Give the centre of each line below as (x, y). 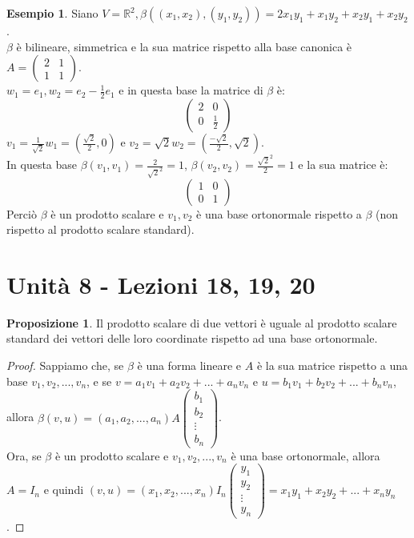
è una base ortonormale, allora (305, 455)
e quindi (64, 490)
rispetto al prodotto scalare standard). (100, 229)
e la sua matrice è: (343, 165)
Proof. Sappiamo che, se (65, 365)
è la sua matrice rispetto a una (332, 365)
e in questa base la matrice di (191, 90)
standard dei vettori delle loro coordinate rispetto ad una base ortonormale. (192, 338)
